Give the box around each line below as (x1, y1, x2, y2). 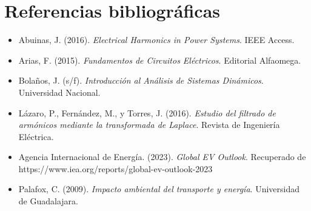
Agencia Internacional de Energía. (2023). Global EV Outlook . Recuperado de (18, 150, 306, 163)
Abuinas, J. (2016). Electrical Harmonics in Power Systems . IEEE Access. (18, 33, 295, 46)
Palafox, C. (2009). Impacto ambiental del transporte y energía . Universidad (18, 183, 299, 195)
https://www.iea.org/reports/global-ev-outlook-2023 (18, 162, 213, 175)
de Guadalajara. (18, 195, 78, 207)
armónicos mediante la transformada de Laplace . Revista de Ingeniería (18, 118, 280, 131)
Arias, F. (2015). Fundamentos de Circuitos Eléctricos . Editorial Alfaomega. (18, 53, 301, 66)
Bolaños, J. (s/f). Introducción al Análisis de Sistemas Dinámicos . (18, 74, 264, 87)
